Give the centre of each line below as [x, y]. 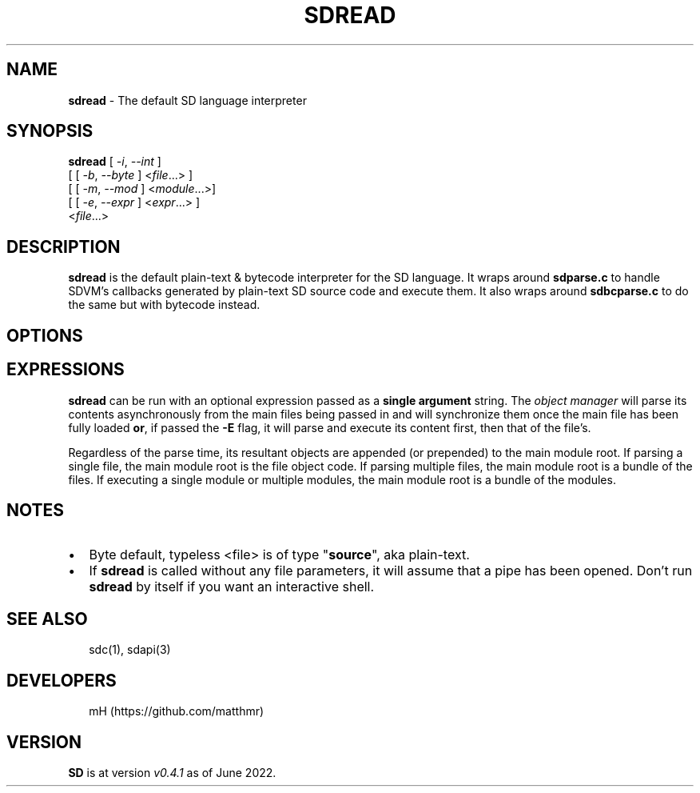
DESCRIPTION [64, 246]
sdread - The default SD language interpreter [187, 100]
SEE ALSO [47, 619]
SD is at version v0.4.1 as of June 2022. [172, 772]
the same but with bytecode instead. [164, 305]
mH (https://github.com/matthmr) [177, 711]
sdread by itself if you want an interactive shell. [232, 587]
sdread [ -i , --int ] [115, 162]
